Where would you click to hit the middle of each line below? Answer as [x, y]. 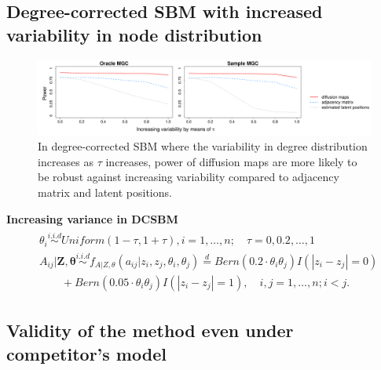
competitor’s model [86, 353]
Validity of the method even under [150, 330]
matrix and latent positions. [105, 192]
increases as [66, 161]
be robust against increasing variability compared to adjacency [189, 177]
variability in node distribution [134, 34]
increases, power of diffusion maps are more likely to [231, 161]
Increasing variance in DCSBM [92, 218]
